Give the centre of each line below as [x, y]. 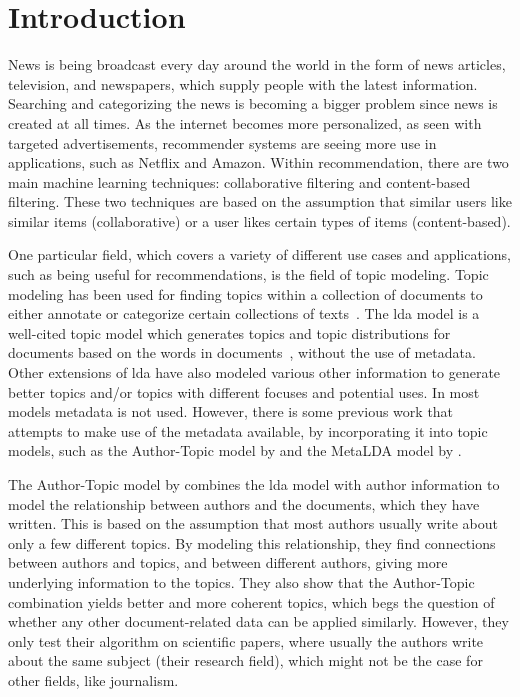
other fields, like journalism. [93, 679]
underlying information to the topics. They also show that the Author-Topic [241, 581]
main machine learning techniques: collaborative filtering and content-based [239, 181]
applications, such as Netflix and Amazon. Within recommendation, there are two [258, 162]
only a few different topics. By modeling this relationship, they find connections [252, 542]
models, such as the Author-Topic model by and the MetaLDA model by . [235, 450]
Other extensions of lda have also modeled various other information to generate [254, 372]
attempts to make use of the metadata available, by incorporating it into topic [248, 430]
